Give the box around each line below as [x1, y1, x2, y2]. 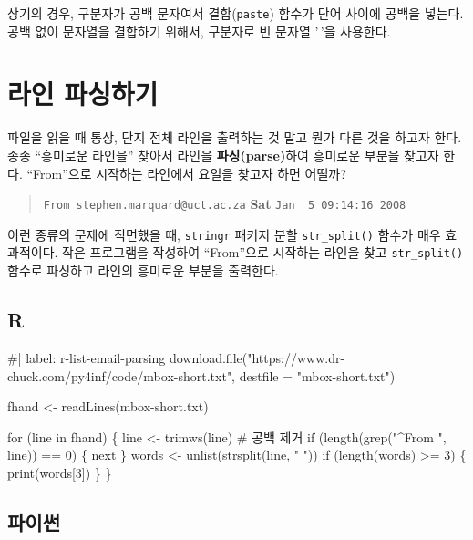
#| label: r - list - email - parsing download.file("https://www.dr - [7, 348, 345, 367]
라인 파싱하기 [7, 75, 159, 112]
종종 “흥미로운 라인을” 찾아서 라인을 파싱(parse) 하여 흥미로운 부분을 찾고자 [7, 145, 439, 164]
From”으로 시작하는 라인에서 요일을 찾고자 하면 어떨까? [33, 163, 346, 182]
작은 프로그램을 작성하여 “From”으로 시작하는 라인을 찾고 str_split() [62, 243, 464, 262]
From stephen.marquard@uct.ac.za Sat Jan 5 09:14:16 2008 [43, 194, 406, 213]
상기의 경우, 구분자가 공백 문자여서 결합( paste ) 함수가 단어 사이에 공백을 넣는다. [7, 4, 464, 22]
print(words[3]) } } [7, 462, 112, 482]
